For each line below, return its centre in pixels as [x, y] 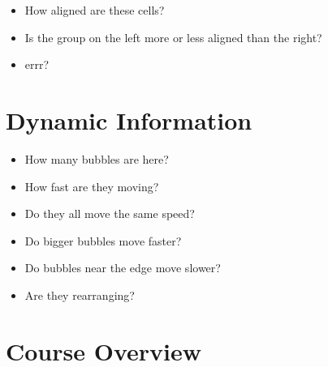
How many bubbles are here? [97, 158]
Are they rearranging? [80, 294]
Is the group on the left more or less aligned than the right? [173, 37]
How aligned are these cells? [95, 10]
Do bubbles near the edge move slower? [123, 268]
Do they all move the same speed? [110, 213]
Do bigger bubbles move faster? [103, 240]
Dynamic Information [129, 119]
